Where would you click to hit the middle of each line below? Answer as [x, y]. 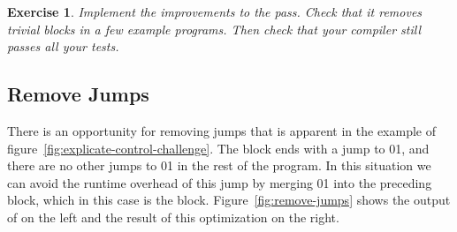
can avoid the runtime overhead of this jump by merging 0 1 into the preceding [220, 182]
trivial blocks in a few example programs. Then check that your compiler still [214, 29]
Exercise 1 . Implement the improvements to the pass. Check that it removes [215, 11]
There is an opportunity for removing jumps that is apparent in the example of [222, 130]
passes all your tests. [63, 46]
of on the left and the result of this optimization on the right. [173, 217]
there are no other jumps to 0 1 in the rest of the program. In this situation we [219, 165]
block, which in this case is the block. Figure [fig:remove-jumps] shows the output [229, 200]
